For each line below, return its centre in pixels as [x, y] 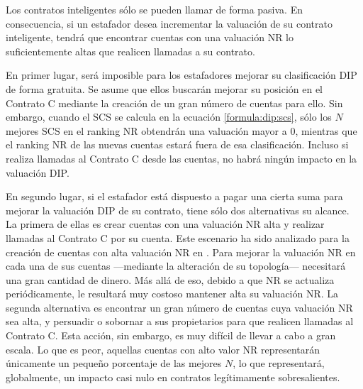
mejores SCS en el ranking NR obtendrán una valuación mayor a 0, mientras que [181, 130]
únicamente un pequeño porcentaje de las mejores [114, 363]
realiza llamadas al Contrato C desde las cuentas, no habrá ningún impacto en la [181, 158]
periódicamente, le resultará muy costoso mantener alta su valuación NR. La [172, 294]
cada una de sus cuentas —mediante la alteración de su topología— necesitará [176, 266]
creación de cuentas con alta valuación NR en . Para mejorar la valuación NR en [181, 252]
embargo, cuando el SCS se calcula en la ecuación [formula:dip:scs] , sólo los [169, 117]
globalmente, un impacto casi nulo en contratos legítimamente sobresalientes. [173, 377]
